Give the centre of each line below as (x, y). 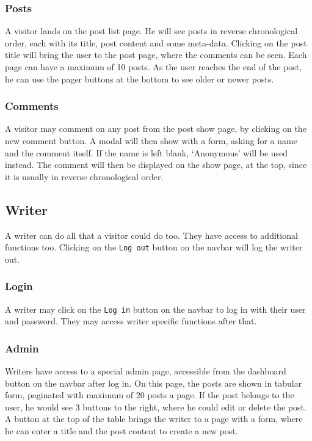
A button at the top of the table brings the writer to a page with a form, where (154, 419)
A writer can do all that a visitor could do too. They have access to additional (151, 235)
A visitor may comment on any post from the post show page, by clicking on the (156, 129)
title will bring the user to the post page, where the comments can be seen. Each (156, 55)
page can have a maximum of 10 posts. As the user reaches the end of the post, (154, 67)
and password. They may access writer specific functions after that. (131, 321)
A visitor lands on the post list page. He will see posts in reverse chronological (151, 31)
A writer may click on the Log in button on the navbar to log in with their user (155, 309)
